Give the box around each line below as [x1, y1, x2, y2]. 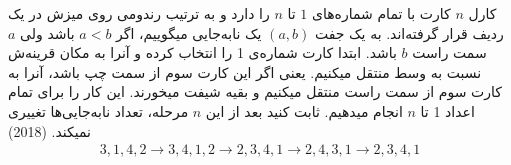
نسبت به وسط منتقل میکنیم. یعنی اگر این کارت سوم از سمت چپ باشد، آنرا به [8, 61, 482, 82]
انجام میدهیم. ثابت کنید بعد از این [205, 100, 403, 121]
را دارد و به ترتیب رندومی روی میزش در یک [8, 3, 270, 23]
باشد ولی [20, 22, 75, 43]
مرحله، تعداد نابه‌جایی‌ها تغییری [8, 100, 189, 121]
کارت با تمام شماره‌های [311, 3, 451, 23]
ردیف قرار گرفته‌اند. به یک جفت [314, 22, 504, 43]
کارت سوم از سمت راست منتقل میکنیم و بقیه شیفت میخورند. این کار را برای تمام [8, 81, 502, 102]
